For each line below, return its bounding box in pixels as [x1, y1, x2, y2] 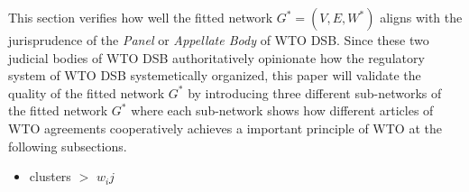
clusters [29, 167, 71, 186]
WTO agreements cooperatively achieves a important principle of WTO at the [8, 118, 442, 137]
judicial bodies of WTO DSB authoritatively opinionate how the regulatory [8, 48, 425, 67]
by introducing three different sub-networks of [188, 83, 442, 102]
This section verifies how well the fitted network [8, 8, 273, 26]
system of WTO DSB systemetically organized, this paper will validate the [8, 66, 421, 85]
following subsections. [8, 136, 127, 155]
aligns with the [380, 8, 463, 26]
